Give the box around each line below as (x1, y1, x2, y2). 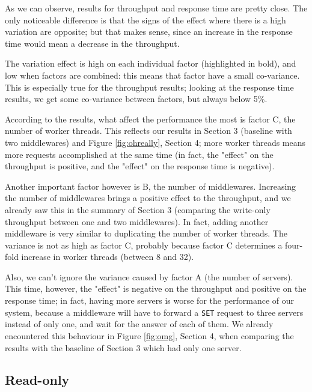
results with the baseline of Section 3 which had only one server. (5, 341, 242, 354)
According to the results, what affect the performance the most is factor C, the (5, 112, 296, 125)
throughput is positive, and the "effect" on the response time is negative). (5, 160, 275, 172)
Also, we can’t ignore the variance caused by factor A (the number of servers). (5, 270, 293, 283)
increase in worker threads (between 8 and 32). (21, 250, 194, 263)
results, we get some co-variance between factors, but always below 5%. (5, 92, 268, 105)
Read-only (5, 370, 70, 389)
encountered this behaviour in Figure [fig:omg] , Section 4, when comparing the (5, 329, 294, 342)
